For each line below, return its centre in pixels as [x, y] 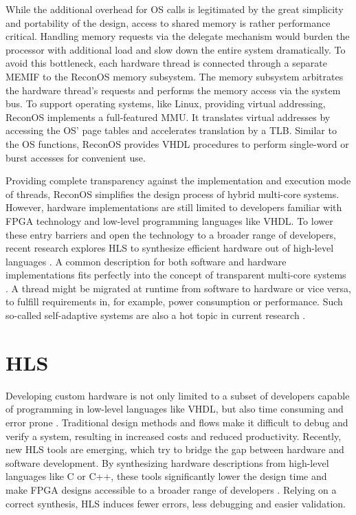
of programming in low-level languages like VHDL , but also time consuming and [175, 409]
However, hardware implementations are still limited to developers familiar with [174, 207]
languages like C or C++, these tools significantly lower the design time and [166, 476]
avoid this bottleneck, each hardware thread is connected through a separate [166, 63]
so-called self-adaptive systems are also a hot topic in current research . [156, 315]
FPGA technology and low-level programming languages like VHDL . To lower [169, 220]
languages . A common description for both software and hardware [146, 261]
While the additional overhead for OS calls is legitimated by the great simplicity [175, 9]
